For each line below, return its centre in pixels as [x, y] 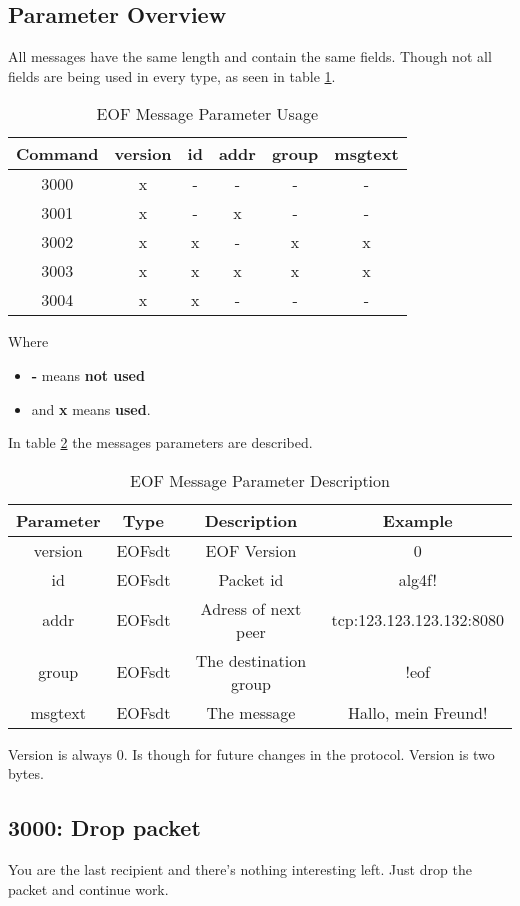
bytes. [26, 773]
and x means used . [91, 408]
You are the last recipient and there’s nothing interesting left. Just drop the [240, 869]
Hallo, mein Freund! [418, 712]
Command [57, 154]
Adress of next [251, 608]
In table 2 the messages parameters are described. [160, 442]
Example [417, 520]
